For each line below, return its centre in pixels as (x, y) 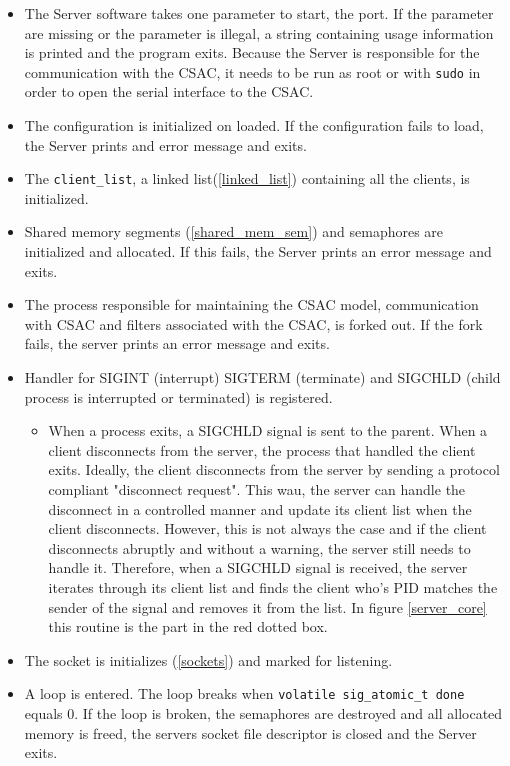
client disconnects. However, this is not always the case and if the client (267, 528)
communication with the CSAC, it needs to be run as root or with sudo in (252, 71)
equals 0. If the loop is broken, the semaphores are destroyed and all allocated (263, 713)
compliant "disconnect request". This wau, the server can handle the (257, 489)
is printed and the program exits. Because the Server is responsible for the (252, 52)
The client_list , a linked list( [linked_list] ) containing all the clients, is (247, 178)
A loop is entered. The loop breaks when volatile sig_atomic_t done (244, 693)
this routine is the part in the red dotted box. (188, 626)
